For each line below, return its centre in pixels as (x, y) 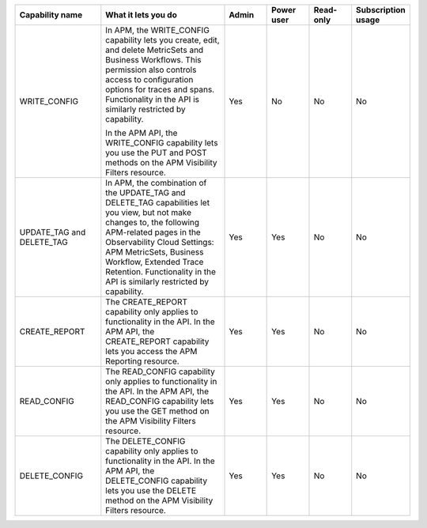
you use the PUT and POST (156, 153)
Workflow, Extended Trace (155, 262)
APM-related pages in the (153, 232)
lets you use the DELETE (151, 490)
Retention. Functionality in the (161, 272)
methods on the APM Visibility (161, 162)
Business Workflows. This (153, 60)
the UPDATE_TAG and (145, 192)
